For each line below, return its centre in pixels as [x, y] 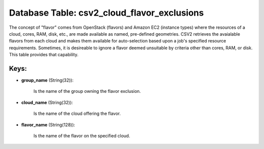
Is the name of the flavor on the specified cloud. [82, 136]
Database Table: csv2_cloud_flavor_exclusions [106, 13]
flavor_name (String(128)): [48, 125]
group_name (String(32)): [47, 80]
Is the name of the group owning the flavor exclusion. [87, 91]
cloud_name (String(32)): [47, 102]
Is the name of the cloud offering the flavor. [77, 114]
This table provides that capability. [44, 55]
